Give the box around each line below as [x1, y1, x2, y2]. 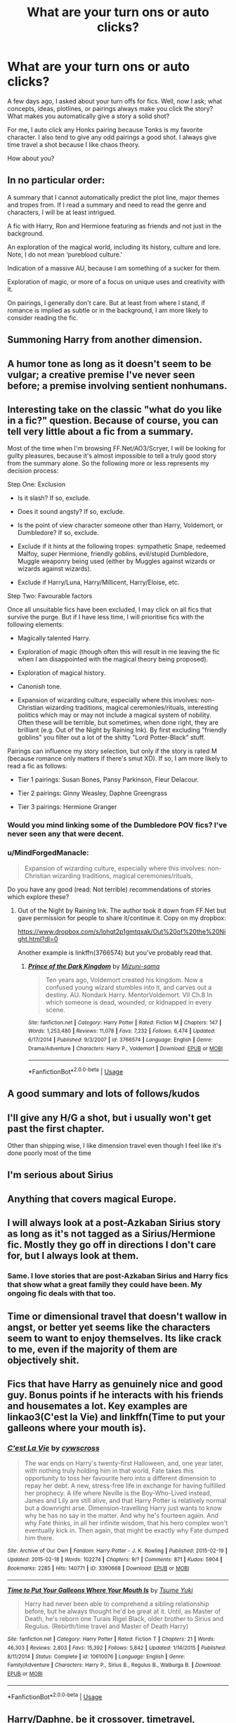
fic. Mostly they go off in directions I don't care [7, 1239, 216, 1251]
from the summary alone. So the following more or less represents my [7, 459, 209, 467]
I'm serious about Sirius [7, 1169, 114, 1181]
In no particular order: [7, 174, 105, 186]
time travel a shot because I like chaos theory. [7, 140, 140, 148]
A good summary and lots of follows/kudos [7, 1088, 200, 1100]
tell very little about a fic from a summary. [7, 425, 194, 437]
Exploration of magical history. [17, 669, 106, 677]
